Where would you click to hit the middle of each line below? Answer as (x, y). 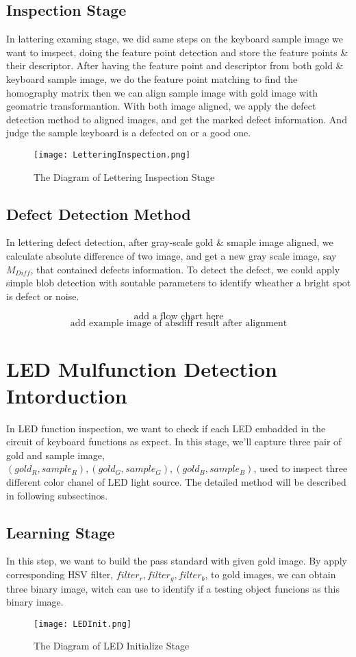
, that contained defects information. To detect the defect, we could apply (185, 269)
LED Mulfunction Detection (142, 368)
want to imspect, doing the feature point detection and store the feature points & (177, 52)
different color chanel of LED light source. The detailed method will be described (176, 482)
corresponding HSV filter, (60, 574)
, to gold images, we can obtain (270, 574)
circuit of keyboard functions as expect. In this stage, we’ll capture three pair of (174, 442)
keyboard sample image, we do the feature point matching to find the (152, 78)
